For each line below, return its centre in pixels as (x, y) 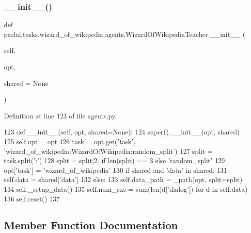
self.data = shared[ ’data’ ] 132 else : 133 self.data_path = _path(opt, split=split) (123, 179)
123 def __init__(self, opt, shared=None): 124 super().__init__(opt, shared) (122, 132)
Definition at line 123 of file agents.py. (60, 115)
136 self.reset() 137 (32, 198)
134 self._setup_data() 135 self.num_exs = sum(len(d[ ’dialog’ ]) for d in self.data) (126, 189)
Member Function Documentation (91, 225)
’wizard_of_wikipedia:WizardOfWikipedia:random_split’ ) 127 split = (108, 151)
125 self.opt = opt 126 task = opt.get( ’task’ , (70, 141)
